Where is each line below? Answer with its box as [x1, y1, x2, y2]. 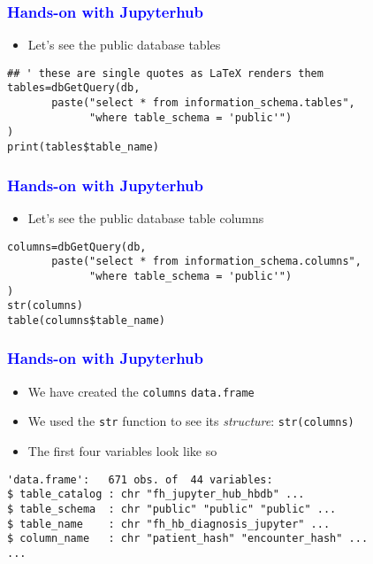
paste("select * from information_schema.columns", [51, 255, 362, 268]
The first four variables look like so [27, 442, 217, 460]
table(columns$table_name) [7, 313, 165, 327]
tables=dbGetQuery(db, [7, 81, 141, 95]
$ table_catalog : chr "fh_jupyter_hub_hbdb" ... [7, 488, 305, 501]
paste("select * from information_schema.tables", [51, 97, 355, 110]
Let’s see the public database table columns [27, 208, 264, 227]
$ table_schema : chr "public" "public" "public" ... [7, 502, 337, 515]
